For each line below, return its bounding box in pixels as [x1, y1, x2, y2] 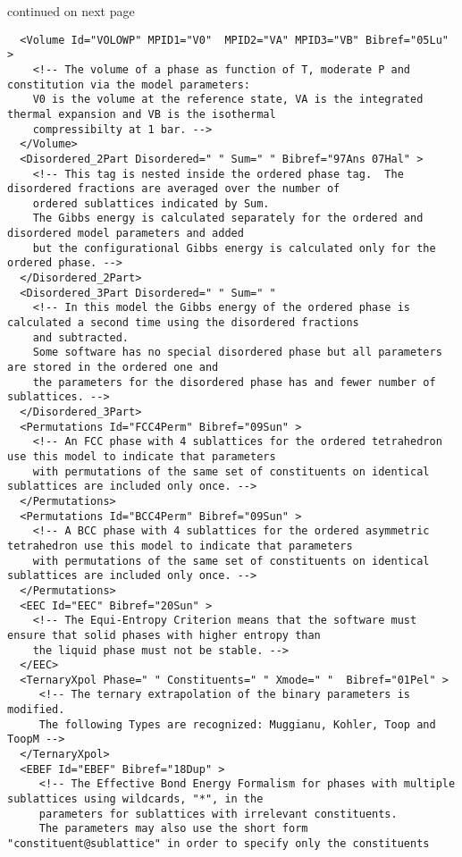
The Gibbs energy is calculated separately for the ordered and [32, 212, 424, 225]
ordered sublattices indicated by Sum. [32, 197, 270, 210]
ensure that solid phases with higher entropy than [7, 628, 321, 642]
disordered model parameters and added [7, 227, 244, 240]
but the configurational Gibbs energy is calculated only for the [32, 241, 436, 255]
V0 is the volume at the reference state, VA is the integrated [32, 93, 424, 106]
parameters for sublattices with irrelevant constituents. [38, 807, 398, 820]
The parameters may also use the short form [38, 822, 308, 836]
